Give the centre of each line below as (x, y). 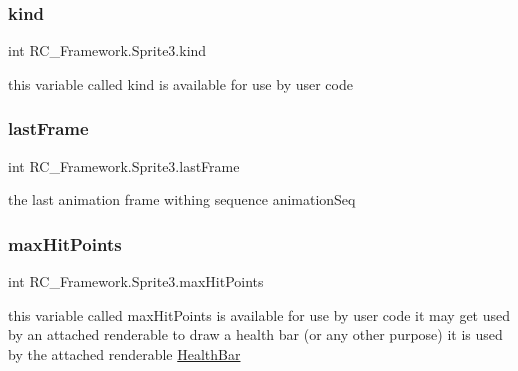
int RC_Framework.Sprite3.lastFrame (124, 165)
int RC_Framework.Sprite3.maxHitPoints (136, 281)
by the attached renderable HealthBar (124, 353)
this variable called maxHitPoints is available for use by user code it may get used (259, 314)
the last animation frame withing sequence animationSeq (182, 199)
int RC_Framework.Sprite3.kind (107, 50)
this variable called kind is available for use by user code (180, 83)
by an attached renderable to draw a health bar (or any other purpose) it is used (255, 334)
